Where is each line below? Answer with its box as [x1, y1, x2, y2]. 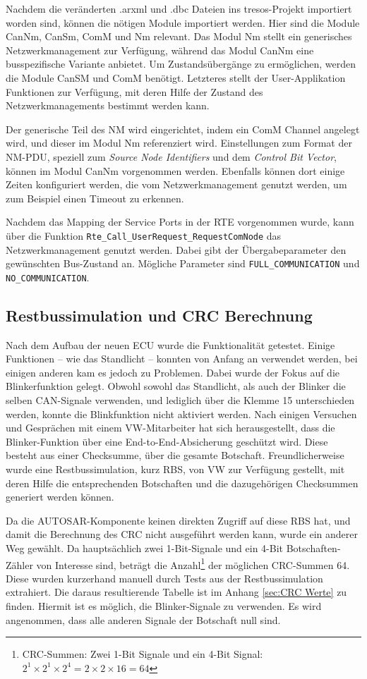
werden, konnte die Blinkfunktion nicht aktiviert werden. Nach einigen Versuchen [6, 406, 357, 421]
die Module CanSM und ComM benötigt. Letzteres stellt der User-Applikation [6, 70, 346, 85]
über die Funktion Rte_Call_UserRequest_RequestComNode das [6, 228, 282, 243]
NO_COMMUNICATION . [6, 269, 90, 284]
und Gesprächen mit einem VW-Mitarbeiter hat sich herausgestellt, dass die [6, 420, 335, 435]
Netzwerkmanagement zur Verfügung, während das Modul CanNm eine [6, 42, 314, 57]
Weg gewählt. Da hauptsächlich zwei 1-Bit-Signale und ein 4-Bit [6, 540, 284, 555]
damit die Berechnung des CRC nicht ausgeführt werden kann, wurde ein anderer [6, 527, 358, 542]
